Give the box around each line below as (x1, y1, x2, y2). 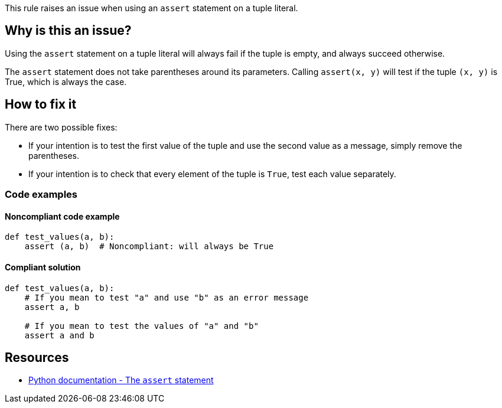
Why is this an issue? (5, 23, 132, 38)
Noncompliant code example (5, 211, 120, 221)
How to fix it (5, 97, 77, 112)
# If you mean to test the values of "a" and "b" (24, 321, 259, 331)
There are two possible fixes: (5, 122, 118, 132)
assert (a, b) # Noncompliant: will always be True (24, 241, 274, 252)
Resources (5, 350, 69, 365)
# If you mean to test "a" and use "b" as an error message (24, 292, 309, 302)
